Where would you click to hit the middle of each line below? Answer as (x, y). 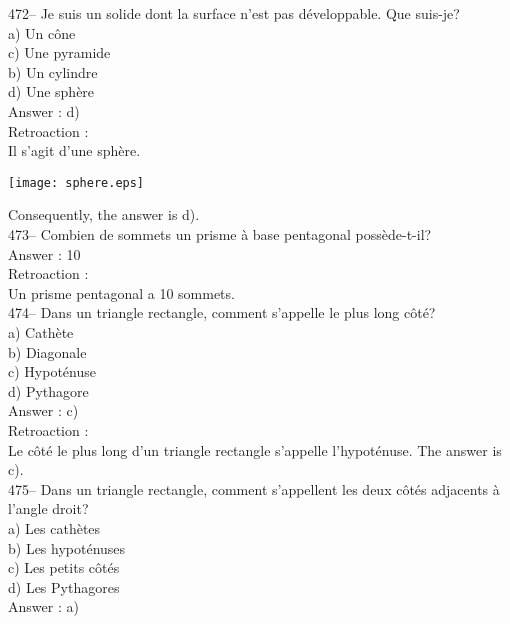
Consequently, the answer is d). (104, 214)
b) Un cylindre (53, 71)
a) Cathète (41, 331)
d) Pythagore (48, 390)
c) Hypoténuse (52, 371)
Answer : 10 (44, 253)
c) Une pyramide (59, 52)
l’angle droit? (48, 508)
